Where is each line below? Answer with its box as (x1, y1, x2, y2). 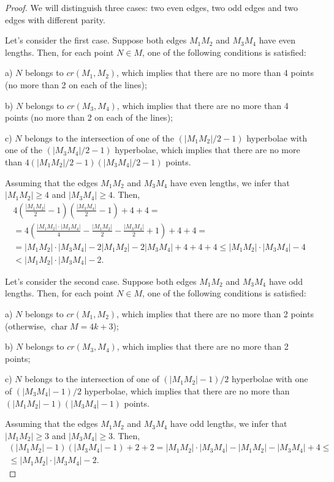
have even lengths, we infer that (170, 176, 290, 189)
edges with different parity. (5, 13, 105, 26)
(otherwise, (5, 319, 47, 332)
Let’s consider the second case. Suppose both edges (5, 274, 197, 287)
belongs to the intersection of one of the (25, 131, 174, 144)
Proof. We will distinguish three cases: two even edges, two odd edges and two (5, 1, 298, 13)
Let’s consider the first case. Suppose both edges (5, 34, 187, 47)
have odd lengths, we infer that (170, 417, 287, 430)
